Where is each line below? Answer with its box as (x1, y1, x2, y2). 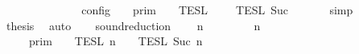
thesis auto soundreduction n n (6, 17, 261, 33)
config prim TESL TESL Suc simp (81, 2, 353, 17)
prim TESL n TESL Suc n (28, 33, 203, 49)
